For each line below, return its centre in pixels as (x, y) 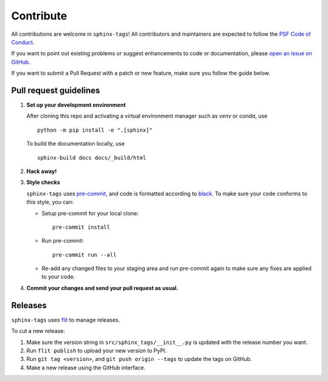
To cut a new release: (38, 331)
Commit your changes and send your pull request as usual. (102, 288)
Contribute (39, 16)
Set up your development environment (76, 105)
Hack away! (42, 171)
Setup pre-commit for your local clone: (90, 213)
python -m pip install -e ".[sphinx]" (95, 130)
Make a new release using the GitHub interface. (86, 368)
